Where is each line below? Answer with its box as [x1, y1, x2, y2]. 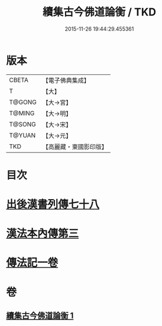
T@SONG [9, 120, 37, 128]
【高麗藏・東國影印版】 [42, 142, 108, 151]
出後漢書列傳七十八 [6, 198, 100, 211]
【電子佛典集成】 [42, 76, 90, 84]
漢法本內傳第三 [6, 227, 79, 240]
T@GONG [9, 98, 37, 106]
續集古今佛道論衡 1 [6, 311, 74, 321]
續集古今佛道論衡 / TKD [42, 5, 157, 19]
